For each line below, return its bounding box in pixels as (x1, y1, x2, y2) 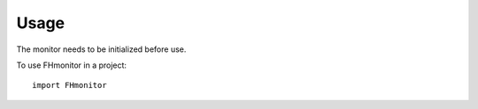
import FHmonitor (32, 80, 107, 91)
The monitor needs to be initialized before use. (16, 44, 187, 54)
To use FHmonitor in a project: (16, 60, 127, 70)
